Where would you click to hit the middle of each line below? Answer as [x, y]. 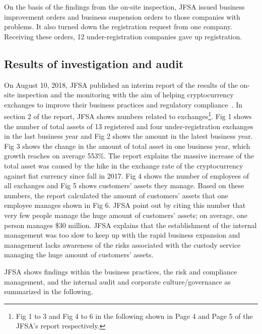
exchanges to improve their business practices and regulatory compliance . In [123, 104]
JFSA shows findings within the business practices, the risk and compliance [121, 271]
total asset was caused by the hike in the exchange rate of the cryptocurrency [124, 165]
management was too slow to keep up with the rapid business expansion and [122, 235]
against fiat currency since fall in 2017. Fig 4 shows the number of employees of [126, 175]
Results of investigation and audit [94, 63]
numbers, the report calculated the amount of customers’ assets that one [116, 195]
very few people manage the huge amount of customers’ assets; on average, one [126, 215]
